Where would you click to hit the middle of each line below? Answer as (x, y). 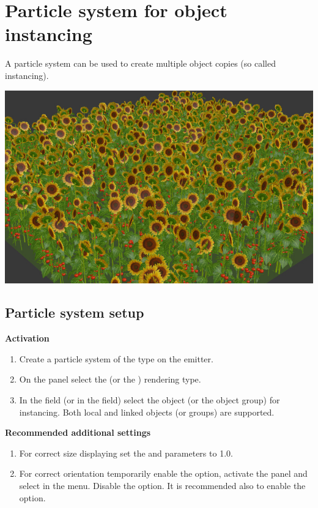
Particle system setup (75, 312)
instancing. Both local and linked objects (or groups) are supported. (147, 412)
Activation (27, 338)
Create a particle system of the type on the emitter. (116, 358)
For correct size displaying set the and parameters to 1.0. (126, 453)
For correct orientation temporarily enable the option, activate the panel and (163, 473)
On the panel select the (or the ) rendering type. (110, 379)
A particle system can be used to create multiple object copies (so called (140, 63)
